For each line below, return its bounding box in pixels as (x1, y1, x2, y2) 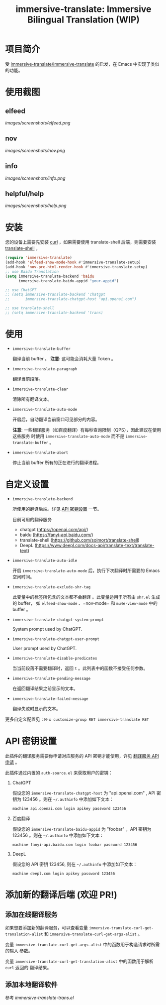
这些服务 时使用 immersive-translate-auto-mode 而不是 (12, 433, 125, 439)
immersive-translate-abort (12, 450, 69, 455)
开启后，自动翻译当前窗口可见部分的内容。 (12, 416, 100, 422)
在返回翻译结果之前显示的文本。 (12, 685, 78, 691)
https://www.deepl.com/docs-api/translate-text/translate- (36, 542, 155, 548)
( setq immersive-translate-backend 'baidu (5, 274, 94, 279)
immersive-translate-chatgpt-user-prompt (12, 636, 99, 642)
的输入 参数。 (5, 947, 33, 954)
